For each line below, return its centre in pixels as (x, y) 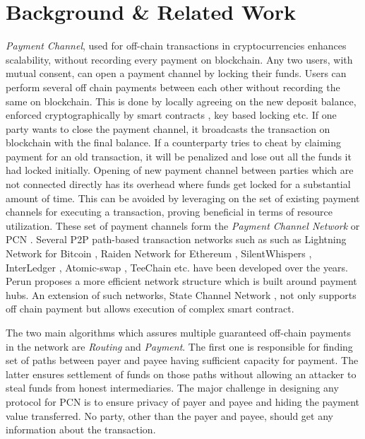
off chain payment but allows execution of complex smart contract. (150, 309)
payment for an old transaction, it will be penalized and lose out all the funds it (179, 156)
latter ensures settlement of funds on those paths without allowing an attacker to (181, 374)
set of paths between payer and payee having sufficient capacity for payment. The (182, 360)
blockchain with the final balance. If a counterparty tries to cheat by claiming (174, 142)
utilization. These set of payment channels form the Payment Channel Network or (183, 225)
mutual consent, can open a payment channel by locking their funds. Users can (176, 73)
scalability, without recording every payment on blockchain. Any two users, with (179, 59)
